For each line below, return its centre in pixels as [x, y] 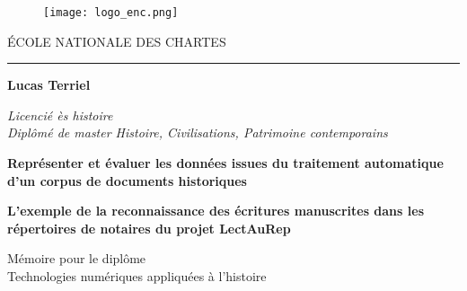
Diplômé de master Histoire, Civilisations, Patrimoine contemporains [198, 132]
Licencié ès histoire [60, 115]
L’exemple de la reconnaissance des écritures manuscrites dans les [216, 211]
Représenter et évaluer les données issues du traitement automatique [225, 163]
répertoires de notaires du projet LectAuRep [149, 228]
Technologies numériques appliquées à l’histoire [137, 276]
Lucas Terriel [49, 85]
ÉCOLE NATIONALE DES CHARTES [117, 41]
